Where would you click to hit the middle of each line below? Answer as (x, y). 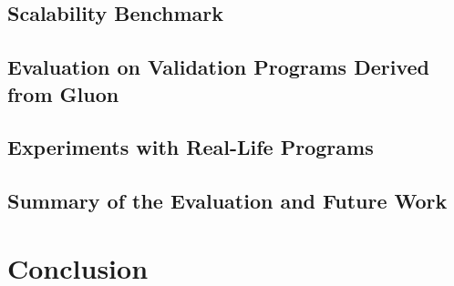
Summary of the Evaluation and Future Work (227, 201)
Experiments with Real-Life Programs (191, 147)
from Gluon (63, 93)
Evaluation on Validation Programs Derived (218, 67)
